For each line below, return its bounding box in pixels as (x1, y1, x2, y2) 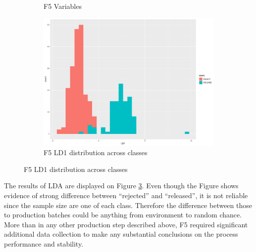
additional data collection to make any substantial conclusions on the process (4, 229, 238, 239)
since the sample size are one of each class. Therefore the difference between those (4, 200, 252, 210)
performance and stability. (4, 238, 84, 249)
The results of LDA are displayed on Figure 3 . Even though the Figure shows (4, 180, 239, 191)
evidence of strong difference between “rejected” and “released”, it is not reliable (4, 190, 248, 200)
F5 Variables (44, 1, 82, 11)
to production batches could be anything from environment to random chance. (4, 210, 242, 220)
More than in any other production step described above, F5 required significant (4, 219, 248, 229)
